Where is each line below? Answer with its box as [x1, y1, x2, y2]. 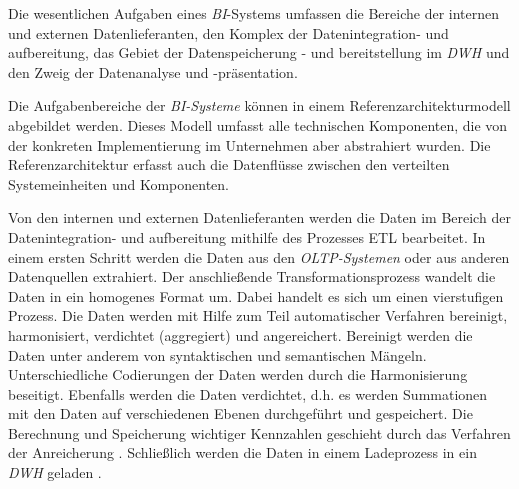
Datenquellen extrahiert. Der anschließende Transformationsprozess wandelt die [8, 266, 496, 287]
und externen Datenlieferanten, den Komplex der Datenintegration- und [8, 22, 449, 43]
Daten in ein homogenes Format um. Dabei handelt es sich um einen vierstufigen [8, 285, 504, 306]
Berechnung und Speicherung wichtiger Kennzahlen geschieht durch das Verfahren [8, 422, 511, 443]
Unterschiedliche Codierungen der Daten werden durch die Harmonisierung [8, 364, 468, 385]
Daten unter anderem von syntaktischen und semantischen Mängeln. [8, 344, 427, 365]
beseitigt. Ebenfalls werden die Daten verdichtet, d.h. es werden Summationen [8, 383, 488, 404]
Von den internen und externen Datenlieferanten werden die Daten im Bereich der [8, 207, 511, 228]
